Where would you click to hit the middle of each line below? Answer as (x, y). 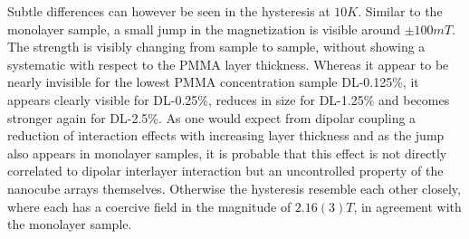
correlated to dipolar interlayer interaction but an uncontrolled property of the (225, 171)
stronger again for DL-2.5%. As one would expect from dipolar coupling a (212, 117)
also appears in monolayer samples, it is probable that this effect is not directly (227, 153)
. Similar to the (400, 11)
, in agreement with (407, 206)
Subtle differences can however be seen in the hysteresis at (169, 11)
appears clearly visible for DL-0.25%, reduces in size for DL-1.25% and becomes (229, 99)
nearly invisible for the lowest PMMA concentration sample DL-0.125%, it (213, 82)
